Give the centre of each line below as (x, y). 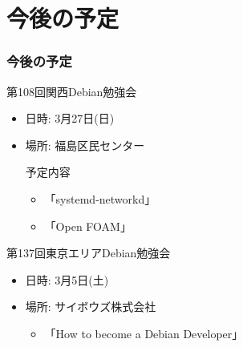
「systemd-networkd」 (100, 198)
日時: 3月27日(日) (70, 118)
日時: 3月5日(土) (67, 279)
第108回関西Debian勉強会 (72, 91)
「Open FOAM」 (88, 226)
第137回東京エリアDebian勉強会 (89, 253)
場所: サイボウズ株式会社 (91, 307)
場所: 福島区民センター (85, 145)
